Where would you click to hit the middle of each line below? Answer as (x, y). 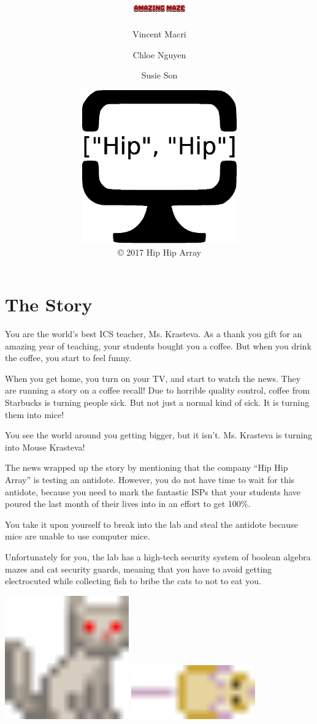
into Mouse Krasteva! (45, 447)
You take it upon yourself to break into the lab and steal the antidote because (151, 524)
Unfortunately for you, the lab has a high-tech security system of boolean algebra (158, 557)
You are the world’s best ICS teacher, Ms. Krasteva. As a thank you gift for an (154, 334)
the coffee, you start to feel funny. (68, 358)
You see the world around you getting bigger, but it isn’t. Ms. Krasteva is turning (159, 435)
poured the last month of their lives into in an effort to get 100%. (128, 504)
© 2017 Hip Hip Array (159, 252)
